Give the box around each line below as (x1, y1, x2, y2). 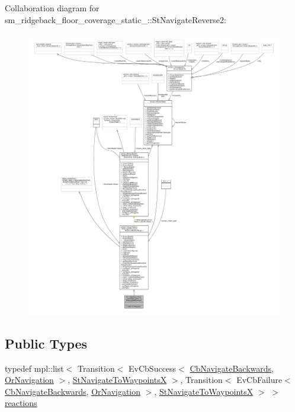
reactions (5, 397, 37, 409)
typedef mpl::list (5, 362, 64, 374)
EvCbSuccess (129, 362, 177, 374)
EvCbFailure (236, 373, 283, 386)
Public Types (5, 334, 88, 352)
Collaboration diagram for (5, 2, 100, 14)
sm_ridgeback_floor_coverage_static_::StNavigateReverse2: (5, 13, 226, 25)
